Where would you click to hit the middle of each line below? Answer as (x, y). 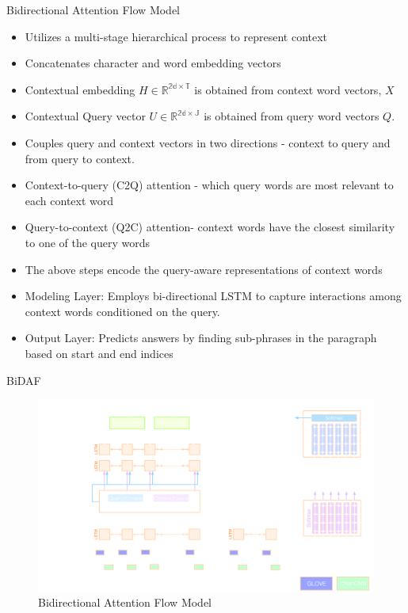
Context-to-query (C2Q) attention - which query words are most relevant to (209, 185)
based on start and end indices (99, 353)
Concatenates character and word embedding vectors (153, 63)
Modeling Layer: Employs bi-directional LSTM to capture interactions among (213, 296)
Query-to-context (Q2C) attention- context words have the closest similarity (210, 227)
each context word (69, 200)
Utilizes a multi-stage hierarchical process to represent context (176, 36)
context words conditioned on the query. (122, 311)
